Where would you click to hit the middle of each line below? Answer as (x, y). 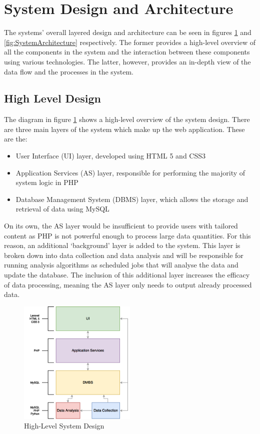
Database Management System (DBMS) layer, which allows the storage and (132, 199)
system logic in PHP (47, 182)
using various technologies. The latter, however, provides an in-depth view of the (127, 61)
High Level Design (52, 98)
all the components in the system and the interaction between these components (127, 52)
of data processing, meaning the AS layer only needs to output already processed (128, 284)
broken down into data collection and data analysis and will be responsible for (124, 255)
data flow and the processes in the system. (69, 71)
